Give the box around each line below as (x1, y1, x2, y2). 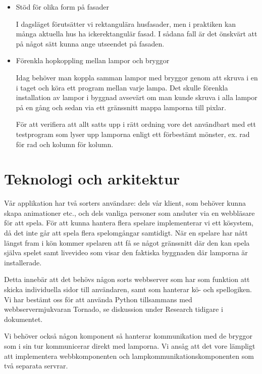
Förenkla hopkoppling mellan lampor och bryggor (16, 55, 170, 66)
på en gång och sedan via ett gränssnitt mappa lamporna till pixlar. (16, 102, 226, 112)
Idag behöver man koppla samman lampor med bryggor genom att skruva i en (16, 72, 258, 82)
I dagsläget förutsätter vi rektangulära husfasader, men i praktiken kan (16, 18, 236, 29)
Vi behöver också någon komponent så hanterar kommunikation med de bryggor (4, 331, 252, 341)
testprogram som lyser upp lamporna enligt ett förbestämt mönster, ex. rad (16, 128, 250, 139)
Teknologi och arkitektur (4, 168, 180, 189)
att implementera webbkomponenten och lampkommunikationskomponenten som (4, 350, 254, 361)
